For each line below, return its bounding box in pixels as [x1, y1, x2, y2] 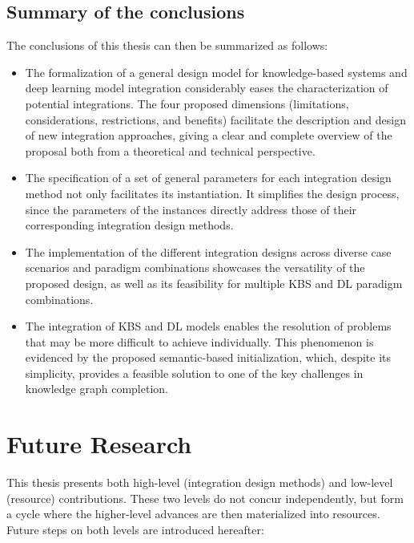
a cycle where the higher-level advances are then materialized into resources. [6, 505, 380, 522]
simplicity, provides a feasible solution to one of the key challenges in [25, 364, 364, 381]
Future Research [6, 428, 192, 460]
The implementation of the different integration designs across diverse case [25, 243, 392, 260]
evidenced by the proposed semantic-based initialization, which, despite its [25, 349, 391, 366]
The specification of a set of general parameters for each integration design [25, 169, 392, 186]
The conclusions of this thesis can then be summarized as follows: [6, 37, 328, 54]
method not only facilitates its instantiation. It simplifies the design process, [25, 184, 400, 201]
